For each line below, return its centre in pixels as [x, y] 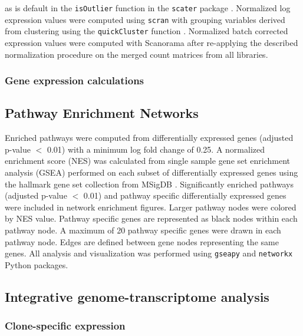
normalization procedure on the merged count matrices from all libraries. [136, 54]
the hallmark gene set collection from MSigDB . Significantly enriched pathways [149, 184]
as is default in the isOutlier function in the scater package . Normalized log [148, 8]
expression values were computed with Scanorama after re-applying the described [151, 42]
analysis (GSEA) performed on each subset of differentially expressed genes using [151, 172]
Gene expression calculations [75, 80]
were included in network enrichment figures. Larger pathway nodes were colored [151, 207]
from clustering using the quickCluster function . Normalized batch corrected [146, 31]
